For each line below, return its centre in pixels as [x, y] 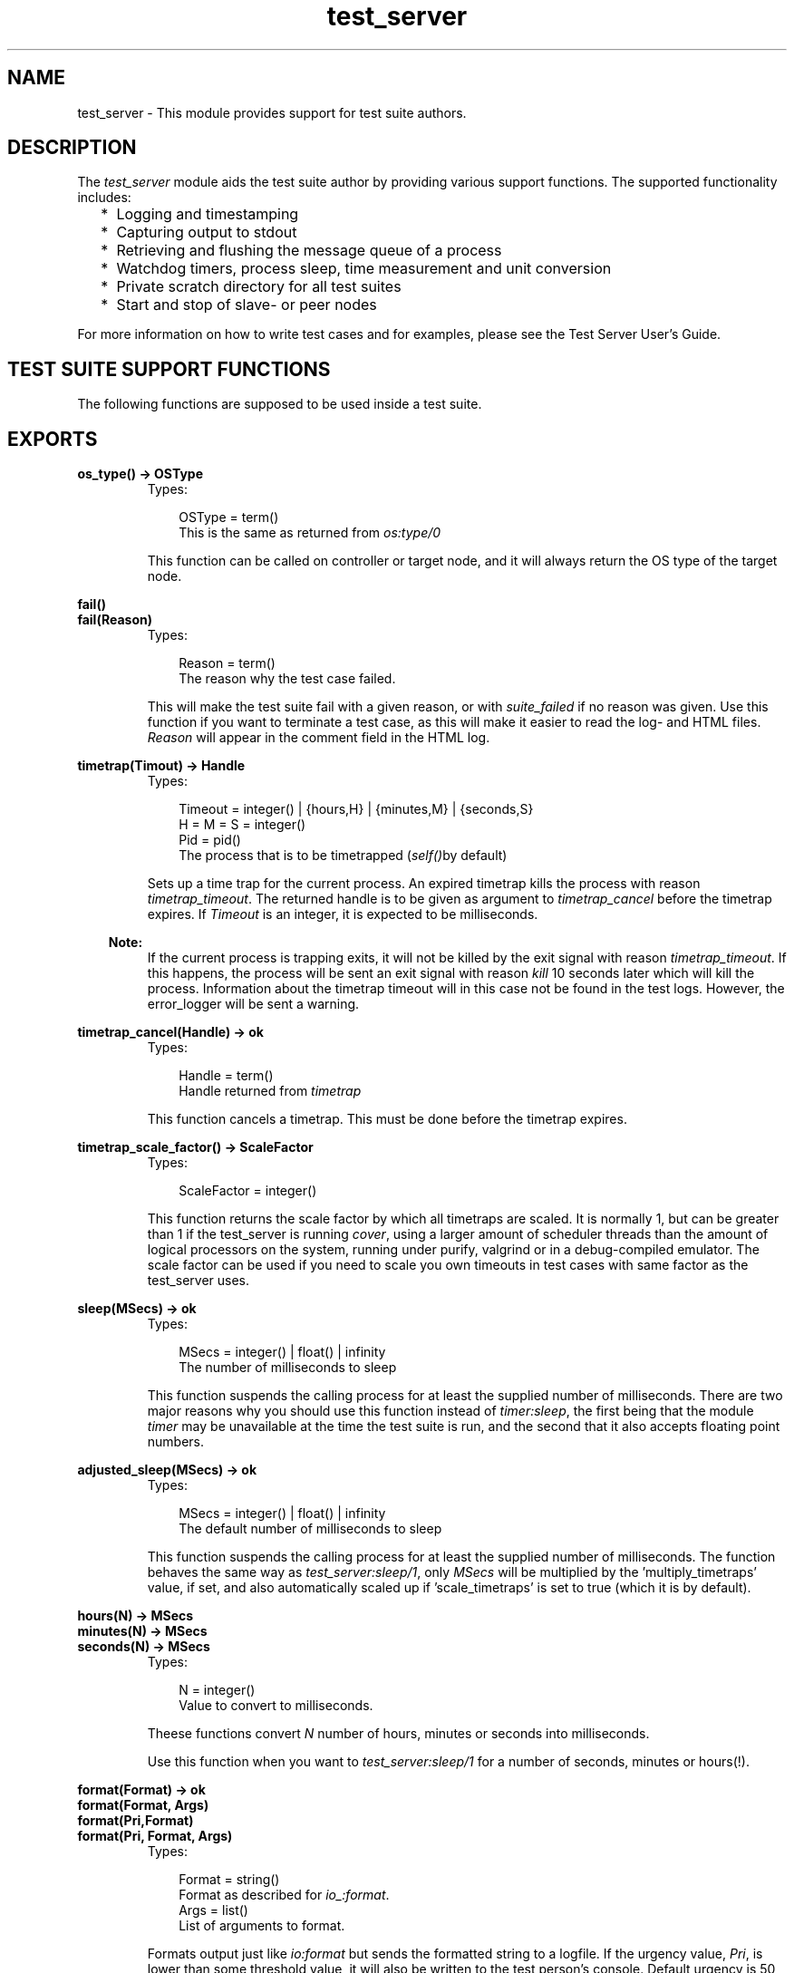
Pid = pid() [210, 840]
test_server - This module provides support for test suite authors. [272, 112]
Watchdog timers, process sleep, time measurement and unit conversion [364, 269]
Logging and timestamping [208, 214]
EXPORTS [53, 439]
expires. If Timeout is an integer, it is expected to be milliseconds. [343, 914]
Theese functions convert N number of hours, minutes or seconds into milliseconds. [398, 1734]
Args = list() [213, 1910]
